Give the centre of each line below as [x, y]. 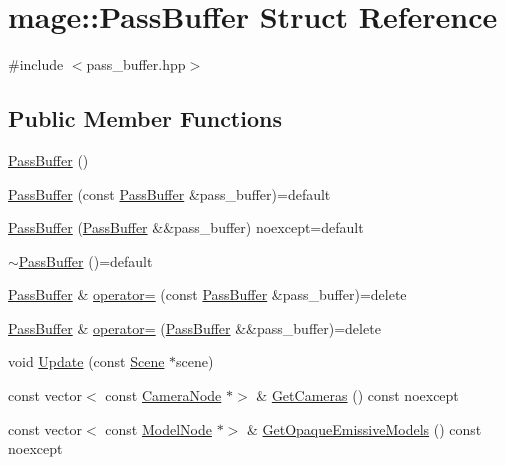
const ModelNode [158, 428]
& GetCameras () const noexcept [357, 395]
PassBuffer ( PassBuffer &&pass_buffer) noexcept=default [186, 227]
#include [36, 64]
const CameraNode [163, 395]
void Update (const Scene [86, 361]
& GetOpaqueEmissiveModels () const [364, 428]
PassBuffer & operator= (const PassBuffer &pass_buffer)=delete [207, 294]
